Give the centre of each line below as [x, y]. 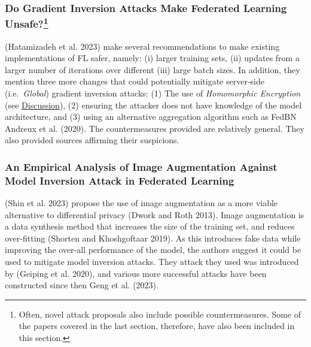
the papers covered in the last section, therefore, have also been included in [157, 326]
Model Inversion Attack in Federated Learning [120, 180]
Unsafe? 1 [27, 23]
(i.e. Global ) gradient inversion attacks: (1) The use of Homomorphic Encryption [153, 93]
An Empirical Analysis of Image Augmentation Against [141, 166]
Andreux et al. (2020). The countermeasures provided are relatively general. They [155, 128]
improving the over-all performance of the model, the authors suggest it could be [153, 250]
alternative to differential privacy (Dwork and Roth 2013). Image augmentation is [155, 214]
